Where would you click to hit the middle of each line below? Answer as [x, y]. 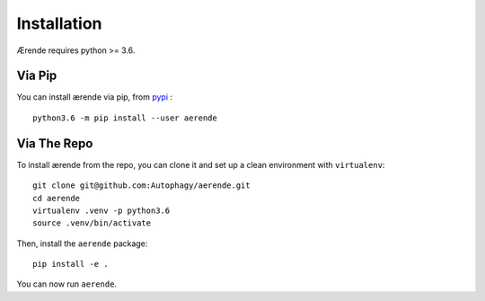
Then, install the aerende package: [82, 243]
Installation [59, 23]
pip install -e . [71, 264]
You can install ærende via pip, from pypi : [95, 97]
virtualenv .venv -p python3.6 [101, 210]
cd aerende [57, 198]
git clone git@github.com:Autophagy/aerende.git [141, 186]
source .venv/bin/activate [92, 223]
